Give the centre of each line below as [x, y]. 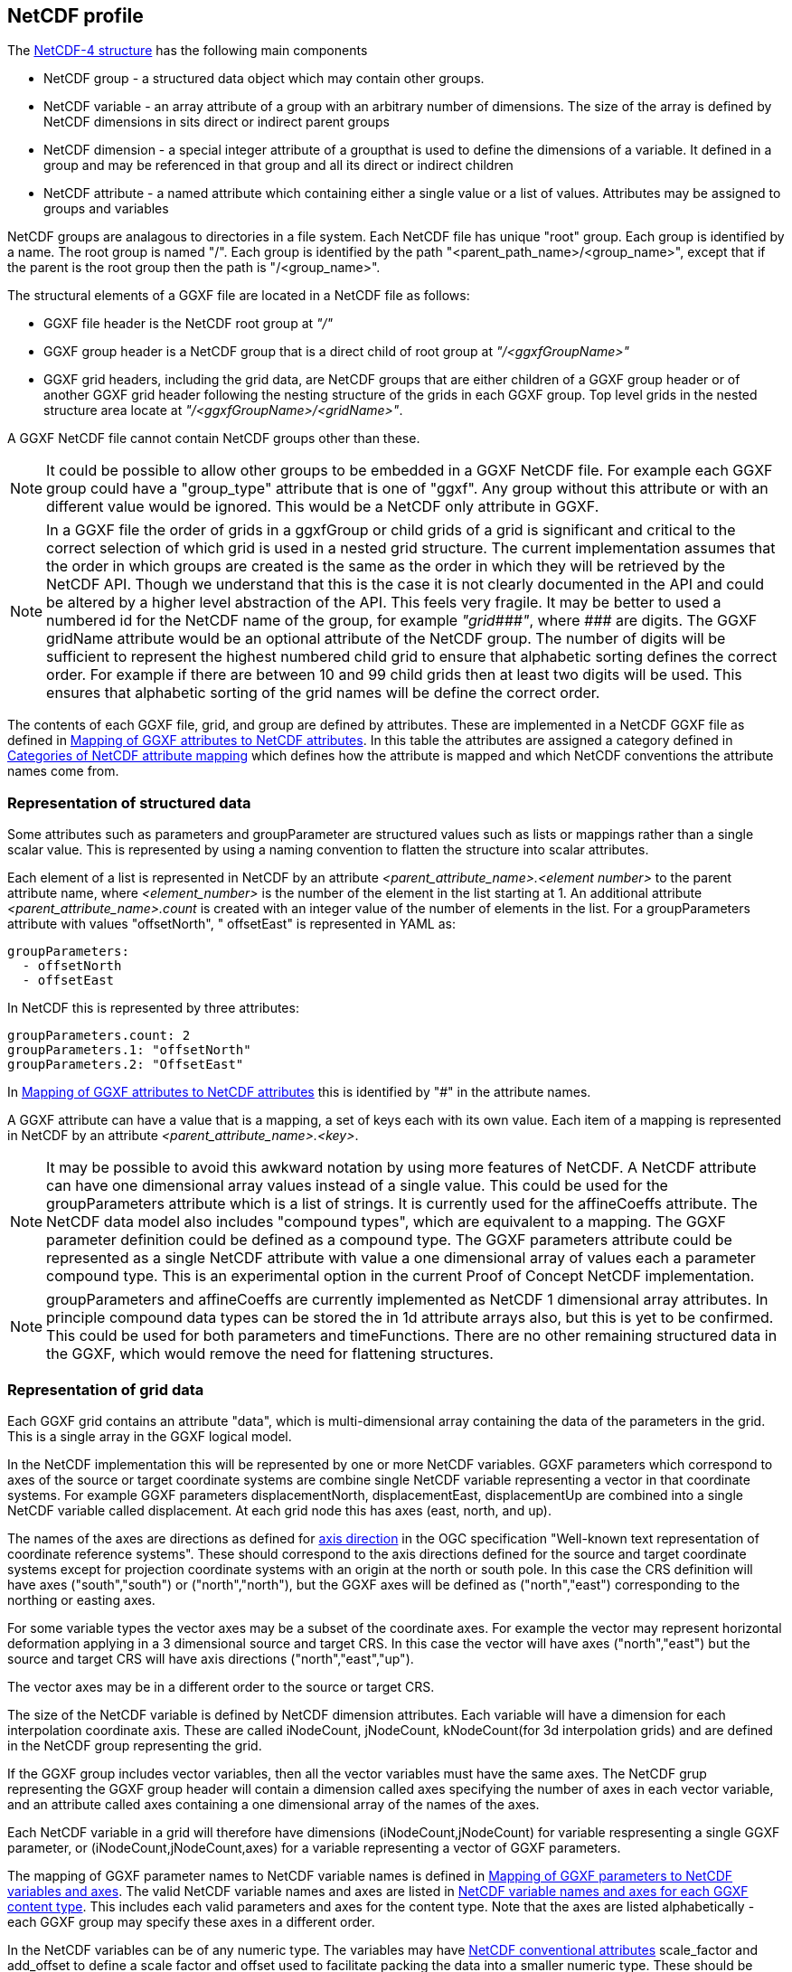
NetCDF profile [75, 16]
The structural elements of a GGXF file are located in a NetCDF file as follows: [239, 296]
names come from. [63, 771]
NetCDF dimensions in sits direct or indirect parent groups [217, 122]
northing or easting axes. [81, 1599]
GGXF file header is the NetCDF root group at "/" [189, 324]
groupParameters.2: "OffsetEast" [126, 1065]
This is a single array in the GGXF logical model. [150, 1436]
